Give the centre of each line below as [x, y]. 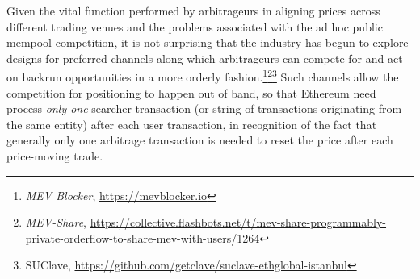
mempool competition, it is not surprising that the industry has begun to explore [208, 42]
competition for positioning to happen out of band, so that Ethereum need [191, 92]
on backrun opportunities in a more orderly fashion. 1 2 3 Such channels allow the [203, 76]
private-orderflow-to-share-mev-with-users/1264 [143, 237]
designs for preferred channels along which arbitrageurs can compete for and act [205, 58]
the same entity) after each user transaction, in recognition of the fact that [192, 124]
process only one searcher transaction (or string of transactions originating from [204, 108]
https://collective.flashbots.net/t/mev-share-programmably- [238, 222]
